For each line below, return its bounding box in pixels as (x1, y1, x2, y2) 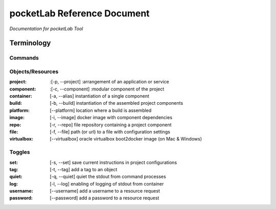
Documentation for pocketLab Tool (9, 26, 83, 32)
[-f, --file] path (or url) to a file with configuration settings (50, 129, 171, 135)
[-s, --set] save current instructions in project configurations (50, 159, 177, 166)
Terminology (9, 39, 51, 48)
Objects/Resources (9, 68, 59, 75)
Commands (9, 54, 39, 61)
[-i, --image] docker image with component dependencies (50, 114, 173, 121)
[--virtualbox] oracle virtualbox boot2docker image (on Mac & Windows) (50, 136, 202, 142)
